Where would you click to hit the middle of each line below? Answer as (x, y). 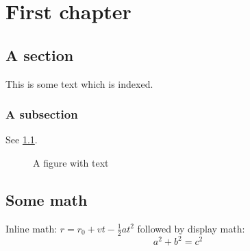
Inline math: (32, 228)
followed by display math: (191, 228)
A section (40, 55)
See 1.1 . (22, 140)
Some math (47, 199)
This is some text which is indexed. (79, 83)
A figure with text (71, 162)
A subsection (42, 114)
